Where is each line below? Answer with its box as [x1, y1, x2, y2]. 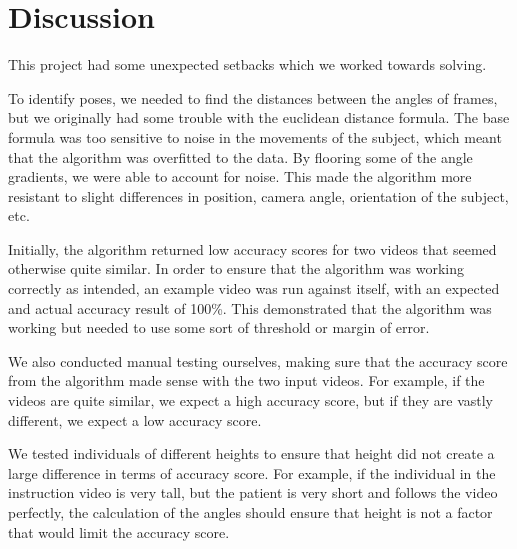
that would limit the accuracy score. [8, 521, 230, 542]
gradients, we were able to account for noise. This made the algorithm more [8, 166, 472, 187]
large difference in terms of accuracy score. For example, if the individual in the [8, 462, 496, 483]
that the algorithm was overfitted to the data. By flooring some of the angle [8, 146, 473, 167]
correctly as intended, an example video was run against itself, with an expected [8, 278, 500, 299]
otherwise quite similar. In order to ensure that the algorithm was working [8, 258, 464, 279]
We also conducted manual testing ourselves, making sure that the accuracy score [8, 350, 508, 371]
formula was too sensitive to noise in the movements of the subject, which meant [8, 126, 502, 147]
